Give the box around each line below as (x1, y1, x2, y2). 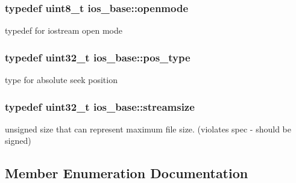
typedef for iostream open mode (5, 24, 122, 37)
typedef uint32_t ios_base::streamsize (5, 99, 195, 114)
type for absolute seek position (5, 73, 118, 86)
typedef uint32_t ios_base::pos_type (5, 49, 191, 64)
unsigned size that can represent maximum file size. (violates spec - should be (5, 122, 292, 135)
